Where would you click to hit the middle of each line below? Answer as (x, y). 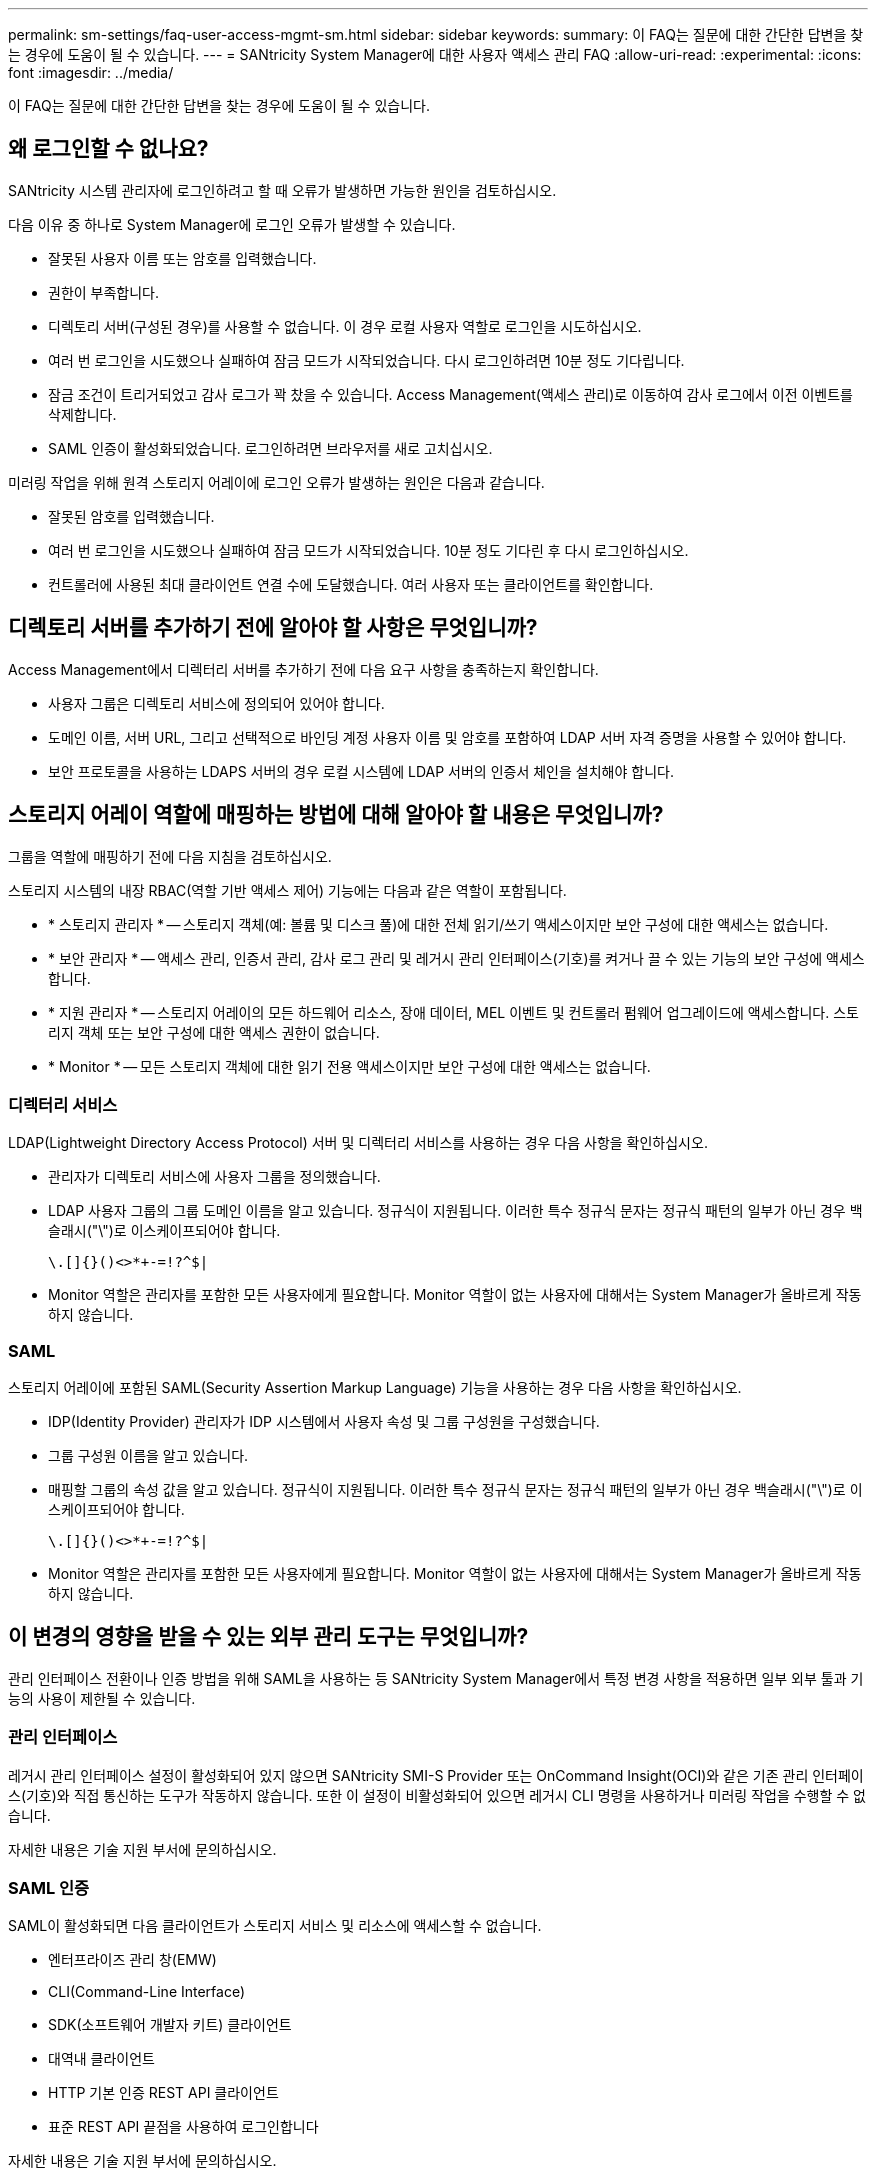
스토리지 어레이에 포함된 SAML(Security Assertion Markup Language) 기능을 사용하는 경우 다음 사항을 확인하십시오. (375, 1388)
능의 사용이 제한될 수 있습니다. (102, 1698)
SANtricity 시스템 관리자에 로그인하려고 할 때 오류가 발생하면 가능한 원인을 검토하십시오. (282, 190)
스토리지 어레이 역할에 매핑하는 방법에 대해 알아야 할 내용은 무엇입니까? (336, 815)
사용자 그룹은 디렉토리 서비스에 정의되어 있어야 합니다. (216, 703)
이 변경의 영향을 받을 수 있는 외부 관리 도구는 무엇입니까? (268, 1637)
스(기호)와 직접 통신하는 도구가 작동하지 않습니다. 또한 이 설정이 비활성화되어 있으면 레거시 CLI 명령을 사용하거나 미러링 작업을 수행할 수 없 (437, 1795)
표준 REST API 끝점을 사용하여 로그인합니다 (183, 2127)
